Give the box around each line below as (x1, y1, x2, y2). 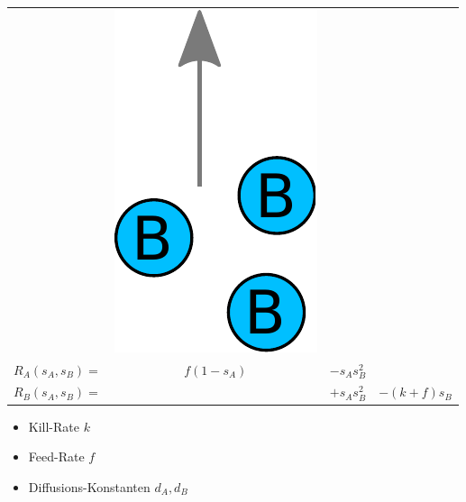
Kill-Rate (28, 416, 79, 435)
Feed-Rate (28, 447, 85, 466)
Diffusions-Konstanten (28, 477, 151, 496)
